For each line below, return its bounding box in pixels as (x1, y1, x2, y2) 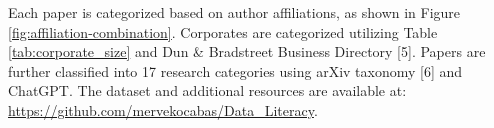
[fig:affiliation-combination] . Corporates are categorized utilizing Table (8, 21, 438, 42)
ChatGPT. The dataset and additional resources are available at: (8, 80, 407, 101)
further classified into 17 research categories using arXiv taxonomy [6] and (8, 60, 463, 81)
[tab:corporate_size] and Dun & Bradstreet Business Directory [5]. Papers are (8, 41, 486, 62)
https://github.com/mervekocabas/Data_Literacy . (8, 99, 318, 120)
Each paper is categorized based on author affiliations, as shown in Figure (8, 2, 461, 22)
